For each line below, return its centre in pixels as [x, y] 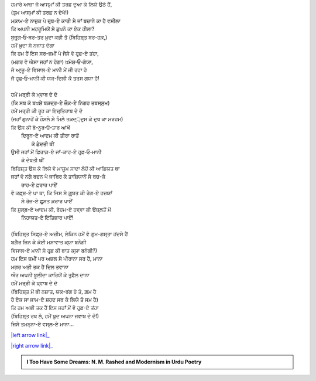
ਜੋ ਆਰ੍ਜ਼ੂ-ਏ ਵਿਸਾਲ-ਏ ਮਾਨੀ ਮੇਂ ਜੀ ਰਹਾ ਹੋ [49, 70]
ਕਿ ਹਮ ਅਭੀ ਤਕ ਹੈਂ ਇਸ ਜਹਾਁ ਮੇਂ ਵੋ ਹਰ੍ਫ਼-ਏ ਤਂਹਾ [55, 308]
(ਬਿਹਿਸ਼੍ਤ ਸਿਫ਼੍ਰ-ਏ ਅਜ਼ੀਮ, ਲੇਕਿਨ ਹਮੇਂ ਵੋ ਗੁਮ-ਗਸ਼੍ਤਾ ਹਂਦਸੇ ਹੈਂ [69, 234]
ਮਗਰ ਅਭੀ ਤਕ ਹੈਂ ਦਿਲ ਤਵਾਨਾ [39, 267]
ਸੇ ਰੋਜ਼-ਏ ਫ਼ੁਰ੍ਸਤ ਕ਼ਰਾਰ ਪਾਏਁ [47, 201]
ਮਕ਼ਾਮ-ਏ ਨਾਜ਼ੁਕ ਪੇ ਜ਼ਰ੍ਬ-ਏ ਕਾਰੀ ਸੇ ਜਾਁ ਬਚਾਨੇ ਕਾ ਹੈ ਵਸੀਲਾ [66, 21]
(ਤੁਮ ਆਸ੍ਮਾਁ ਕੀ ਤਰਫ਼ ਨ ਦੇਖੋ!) [40, 12]
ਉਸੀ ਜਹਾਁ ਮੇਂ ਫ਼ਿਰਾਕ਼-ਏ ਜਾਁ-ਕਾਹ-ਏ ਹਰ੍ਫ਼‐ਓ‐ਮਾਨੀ [56, 152]
